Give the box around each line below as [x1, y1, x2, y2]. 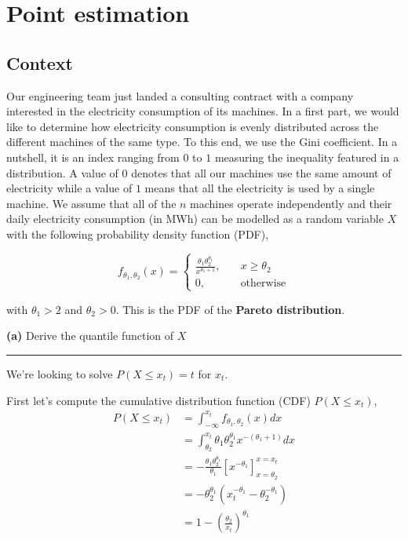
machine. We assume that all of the [6, 195, 177, 211]
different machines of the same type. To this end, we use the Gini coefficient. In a [6, 133, 398, 150]
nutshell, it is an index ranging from [6, 148, 180, 165]
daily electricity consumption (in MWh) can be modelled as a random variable [6, 210, 384, 227]
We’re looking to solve [6, 366, 113, 382]
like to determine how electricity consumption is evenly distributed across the [6, 118, 379, 134]
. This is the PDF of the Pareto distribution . [115, 301, 345, 317]
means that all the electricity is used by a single [144, 180, 375, 196]
